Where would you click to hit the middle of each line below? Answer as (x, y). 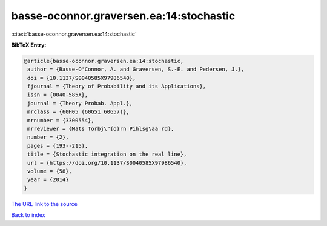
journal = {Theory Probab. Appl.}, (80, 103)
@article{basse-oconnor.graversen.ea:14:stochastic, (104, 61)
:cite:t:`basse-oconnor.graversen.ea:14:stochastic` (74, 34)
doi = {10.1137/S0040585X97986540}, (82, 78)
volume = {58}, (50, 171)
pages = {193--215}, (58, 146)
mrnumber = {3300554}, (61, 120)
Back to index (28, 215)
